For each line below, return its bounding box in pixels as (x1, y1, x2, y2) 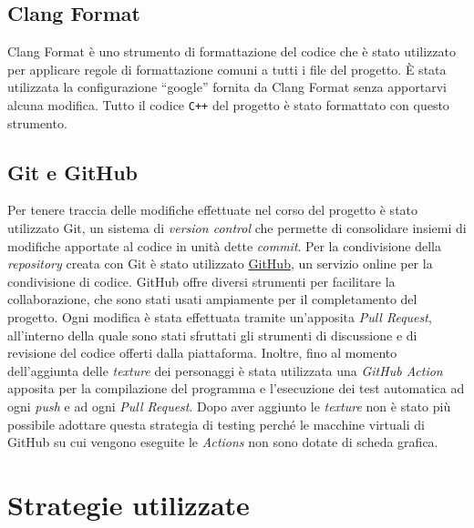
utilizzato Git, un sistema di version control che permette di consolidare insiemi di (7, 218, 467, 238)
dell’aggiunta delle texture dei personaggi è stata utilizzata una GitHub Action (7, 360, 443, 380)
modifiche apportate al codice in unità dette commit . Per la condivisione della (7, 236, 441, 255)
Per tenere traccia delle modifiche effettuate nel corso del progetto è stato (7, 200, 418, 219)
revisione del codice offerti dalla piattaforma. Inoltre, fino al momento (7, 343, 397, 362)
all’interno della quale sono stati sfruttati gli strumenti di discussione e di (7, 325, 417, 344)
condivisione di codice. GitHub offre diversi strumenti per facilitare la (7, 271, 396, 290)
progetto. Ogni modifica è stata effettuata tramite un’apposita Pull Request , (7, 308, 432, 326)
